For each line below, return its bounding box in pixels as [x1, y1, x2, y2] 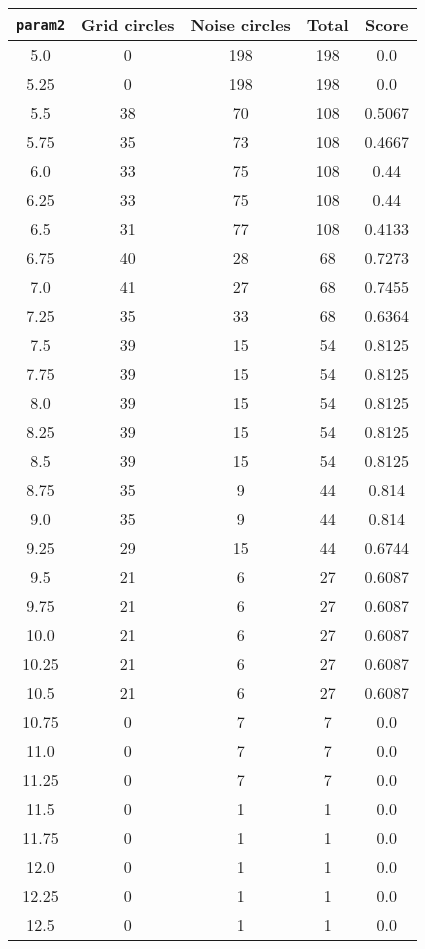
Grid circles [81, 13, 175, 36]
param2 [16, 16, 66, 33]
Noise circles [190, 13, 291, 36]
